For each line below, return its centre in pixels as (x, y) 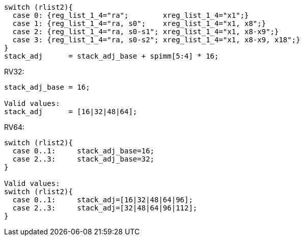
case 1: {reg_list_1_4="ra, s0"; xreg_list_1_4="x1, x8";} (139, 23)
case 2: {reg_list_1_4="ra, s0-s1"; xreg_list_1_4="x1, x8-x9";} (146, 32)
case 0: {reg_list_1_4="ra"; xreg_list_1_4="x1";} (131, 15)
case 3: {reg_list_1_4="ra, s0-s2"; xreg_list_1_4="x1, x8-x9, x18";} (156, 40)
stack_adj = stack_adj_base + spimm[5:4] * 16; (112, 56)
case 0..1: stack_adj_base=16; (84, 151)
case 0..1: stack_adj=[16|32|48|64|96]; (103, 200)
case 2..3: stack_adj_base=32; (84, 159)
